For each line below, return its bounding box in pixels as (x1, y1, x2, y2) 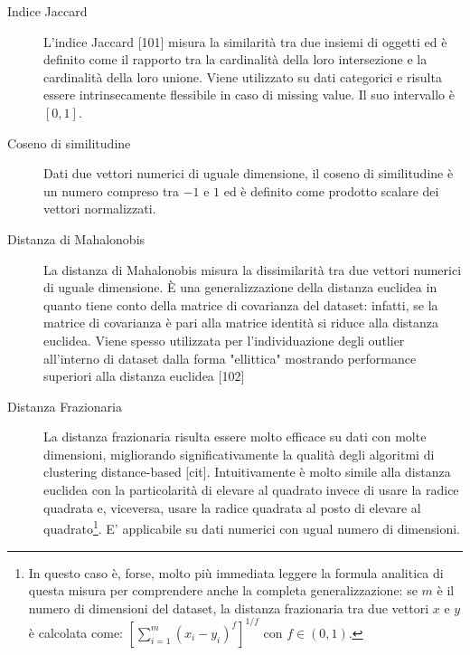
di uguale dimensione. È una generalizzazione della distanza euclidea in (43, 278, 437, 297)
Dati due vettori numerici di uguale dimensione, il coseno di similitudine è (43, 164, 454, 183)
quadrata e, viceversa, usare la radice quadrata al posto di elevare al (43, 498, 421, 517)
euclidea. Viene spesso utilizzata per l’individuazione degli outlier (43, 330, 405, 349)
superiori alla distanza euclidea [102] (43, 366, 245, 385)
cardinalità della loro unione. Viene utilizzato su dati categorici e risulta (43, 67, 442, 86)
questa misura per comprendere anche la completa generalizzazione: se (28, 581, 418, 600)
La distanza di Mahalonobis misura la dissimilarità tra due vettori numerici (43, 260, 462, 279)
